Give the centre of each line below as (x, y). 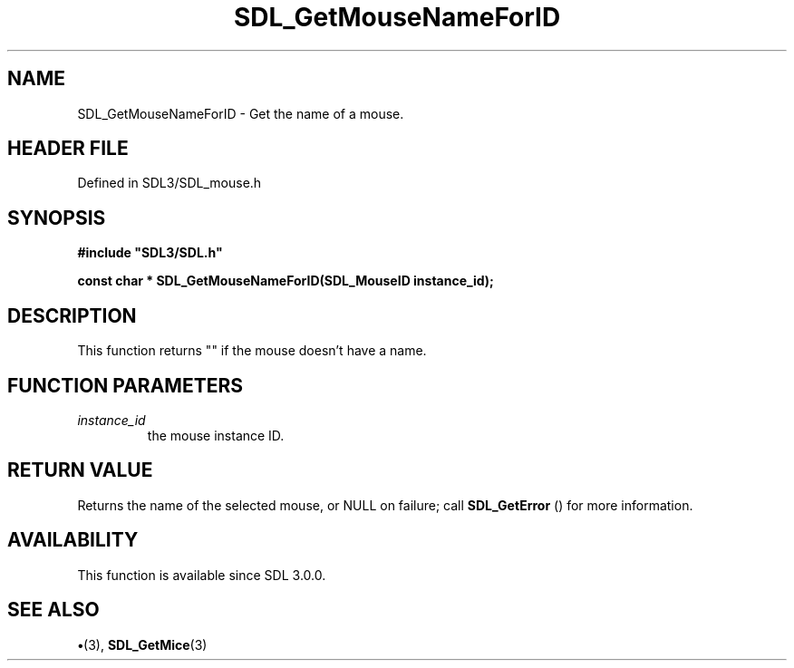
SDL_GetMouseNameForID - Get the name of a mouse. (241, 113)
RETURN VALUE (80, 470)
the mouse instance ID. (216, 435)
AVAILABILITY (73, 540)
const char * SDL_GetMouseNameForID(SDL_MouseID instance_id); (286, 281)
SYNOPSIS (57, 218)
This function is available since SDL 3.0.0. (202, 575)
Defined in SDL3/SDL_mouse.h (169, 183)
